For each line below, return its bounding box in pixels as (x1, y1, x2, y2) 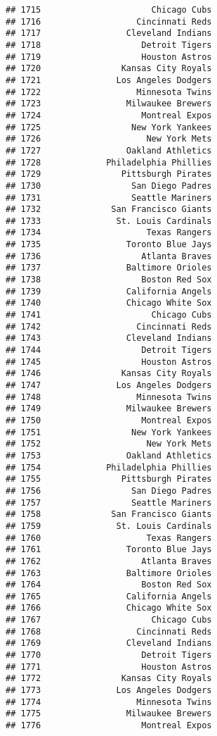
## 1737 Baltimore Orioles (6, 263, 212, 273)
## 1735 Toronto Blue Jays (6, 239, 212, 250)
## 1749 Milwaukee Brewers (6, 404, 212, 414)
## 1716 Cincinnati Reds (6, 16, 212, 27)
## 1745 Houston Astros (6, 356, 212, 367)
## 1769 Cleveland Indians (6, 638, 212, 649)
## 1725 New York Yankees (6, 122, 212, 132)
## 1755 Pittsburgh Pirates (6, 474, 212, 485)
